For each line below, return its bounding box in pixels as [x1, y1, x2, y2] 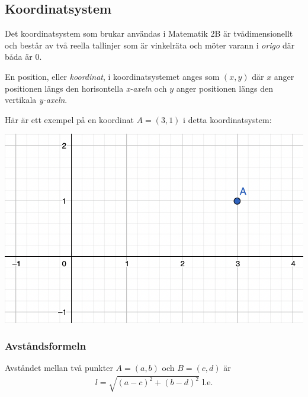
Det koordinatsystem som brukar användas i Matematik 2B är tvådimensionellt [5, 27, 293, 40]
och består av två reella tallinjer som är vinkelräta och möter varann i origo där [5, 38, 295, 51]
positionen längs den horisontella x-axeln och [5, 82, 167, 94]
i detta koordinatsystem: [183, 113, 272, 125]
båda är [5, 50, 33, 63]
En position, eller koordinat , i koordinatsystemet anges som [5, 70, 220, 82]
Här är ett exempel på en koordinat [5, 113, 134, 125]
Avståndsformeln [5, 338, 86, 353]
